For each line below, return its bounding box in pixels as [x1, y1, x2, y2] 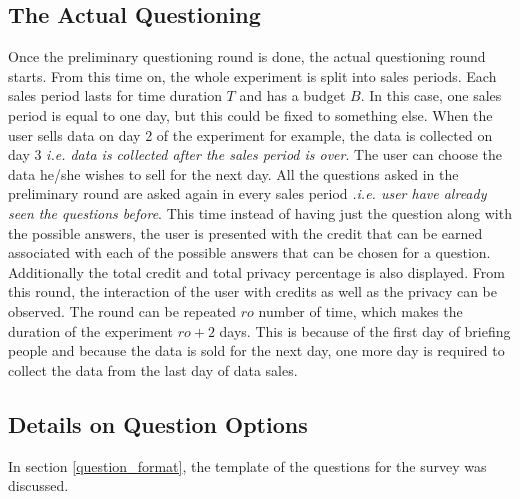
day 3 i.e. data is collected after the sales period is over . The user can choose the [8, 144, 502, 165]
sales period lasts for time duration [8, 85, 222, 106]
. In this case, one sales [360, 85, 502, 106]
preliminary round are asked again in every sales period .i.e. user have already [8, 183, 487, 204]
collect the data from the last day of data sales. [8, 359, 298, 380]
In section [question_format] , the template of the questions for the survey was [8, 455, 487, 476]
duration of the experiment [8, 320, 173, 341]
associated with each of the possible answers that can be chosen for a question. [8, 242, 491, 263]
